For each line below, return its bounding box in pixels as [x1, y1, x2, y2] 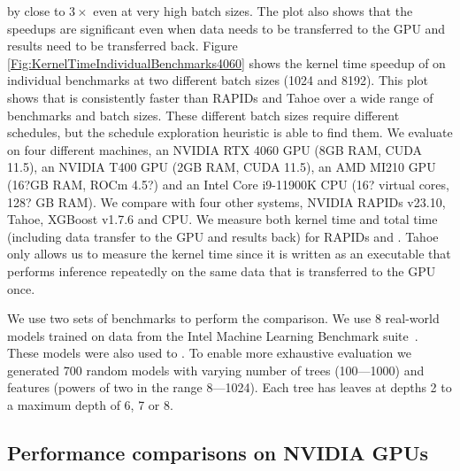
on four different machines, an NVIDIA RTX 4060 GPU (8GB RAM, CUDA [7, 140, 422, 158]
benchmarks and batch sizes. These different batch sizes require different [7, 105, 400, 124]
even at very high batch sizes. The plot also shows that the [93, 2, 413, 19]
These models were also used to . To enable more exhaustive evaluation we [7, 344, 411, 362]
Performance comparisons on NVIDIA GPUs [7, 439, 429, 467]
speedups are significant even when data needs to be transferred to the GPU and [7, 19, 446, 37]
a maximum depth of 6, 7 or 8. [7, 396, 173, 414]
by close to [7, 2, 65, 19]
